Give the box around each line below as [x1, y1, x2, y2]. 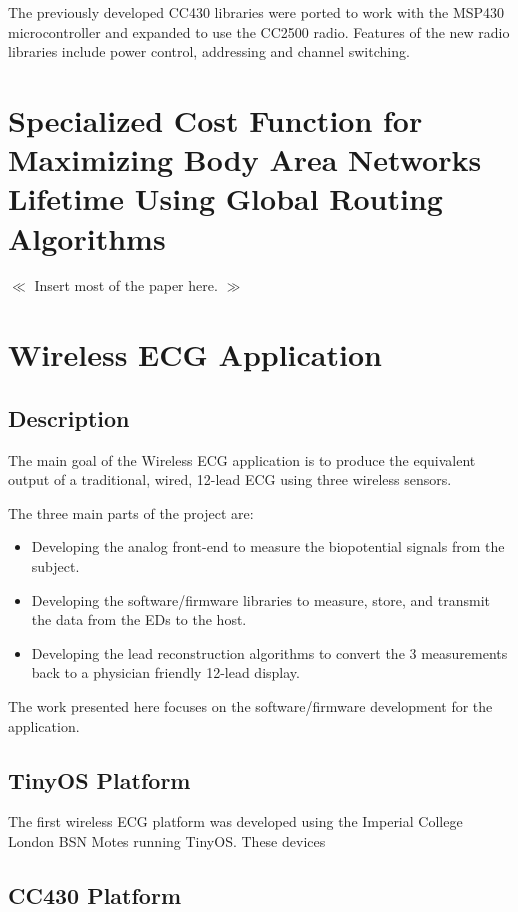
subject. [31, 556, 80, 577]
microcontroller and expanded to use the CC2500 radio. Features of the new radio [8, 21, 510, 42]
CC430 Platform [8, 879, 182, 910]
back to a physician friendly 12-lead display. [31, 662, 300, 683]
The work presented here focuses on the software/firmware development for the [8, 695, 493, 716]
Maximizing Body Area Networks [8, 139, 482, 180]
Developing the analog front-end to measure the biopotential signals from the [31, 536, 505, 557]
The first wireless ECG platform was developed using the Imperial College [8, 811, 463, 832]
